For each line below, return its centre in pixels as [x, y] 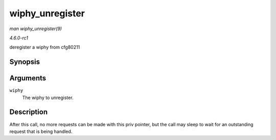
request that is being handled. [41, 131]
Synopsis [25, 62]
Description [29, 112]
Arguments [28, 78]
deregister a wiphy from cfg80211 [45, 47]
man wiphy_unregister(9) [36, 29]
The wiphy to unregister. [48, 98]
